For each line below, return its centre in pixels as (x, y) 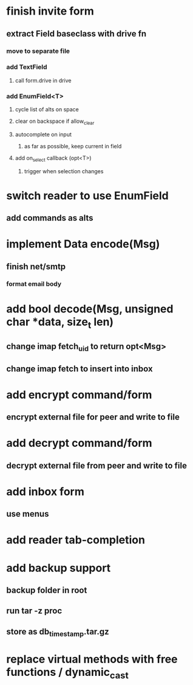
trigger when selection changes (64, 171)
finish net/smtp (36, 267)
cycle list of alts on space (47, 109)
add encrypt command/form (79, 395)
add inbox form (46, 491)
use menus (28, 514)
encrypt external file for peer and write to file (93, 417)
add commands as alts (50, 218)
